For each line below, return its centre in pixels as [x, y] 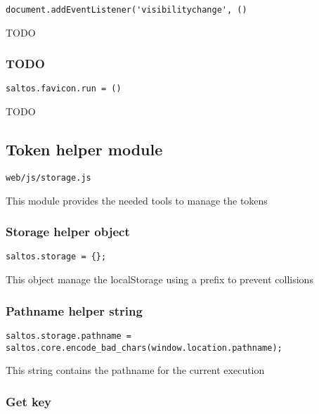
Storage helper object [68, 232]
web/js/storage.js [48, 177]
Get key [28, 401]
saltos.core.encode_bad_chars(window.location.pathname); [144, 348]
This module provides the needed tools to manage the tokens [137, 200]
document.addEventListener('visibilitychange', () [126, 10]
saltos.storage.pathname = [69, 336]
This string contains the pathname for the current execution [135, 370]
